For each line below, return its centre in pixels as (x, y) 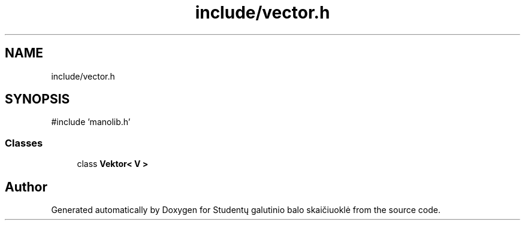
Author (26, 187)
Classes (24, 143)
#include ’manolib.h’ (91, 122)
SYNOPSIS (37, 99)
